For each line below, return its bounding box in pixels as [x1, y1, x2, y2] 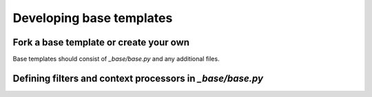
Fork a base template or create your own [12, 36, 189, 48]
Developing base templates [12, 10, 173, 25]
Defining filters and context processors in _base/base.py [12, 72, 264, 84]
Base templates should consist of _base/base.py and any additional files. [12, 55, 220, 63]
